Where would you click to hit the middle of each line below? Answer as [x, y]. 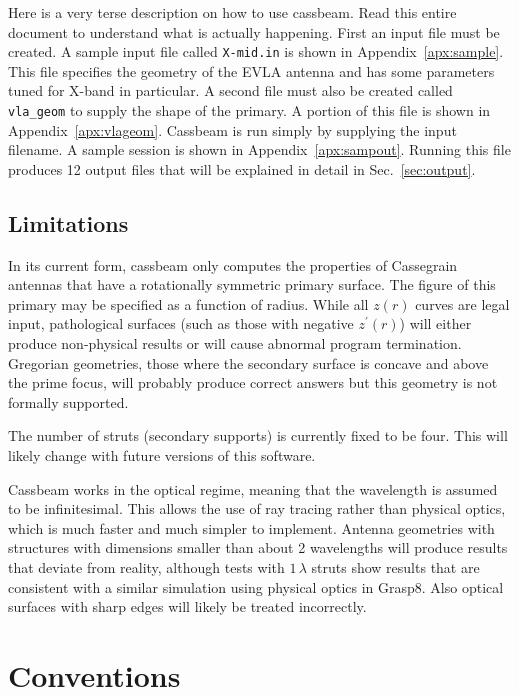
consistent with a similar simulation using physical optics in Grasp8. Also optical [256, 586]
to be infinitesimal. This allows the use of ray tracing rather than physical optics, [257, 508]
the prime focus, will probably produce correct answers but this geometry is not [253, 382]
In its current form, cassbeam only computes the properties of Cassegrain [233, 264]
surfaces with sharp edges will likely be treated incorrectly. [187, 606]
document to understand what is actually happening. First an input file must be [254, 31]
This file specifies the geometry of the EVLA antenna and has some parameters [251, 70]
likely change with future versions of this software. [162, 455]
